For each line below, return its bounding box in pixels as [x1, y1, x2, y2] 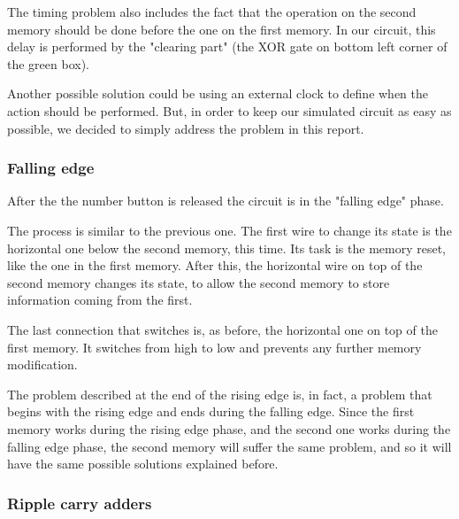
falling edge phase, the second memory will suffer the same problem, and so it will [7, 437, 452, 455]
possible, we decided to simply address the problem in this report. [7, 119, 364, 137]
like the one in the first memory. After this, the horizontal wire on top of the [7, 256, 423, 275]
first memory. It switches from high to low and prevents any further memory [7, 337, 422, 356]
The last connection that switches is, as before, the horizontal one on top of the [7, 320, 438, 338]
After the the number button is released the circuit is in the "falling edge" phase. [7, 191, 444, 210]
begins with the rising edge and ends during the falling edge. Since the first [7, 402, 415, 421]
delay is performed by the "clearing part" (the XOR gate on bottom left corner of [7, 37, 448, 56]
